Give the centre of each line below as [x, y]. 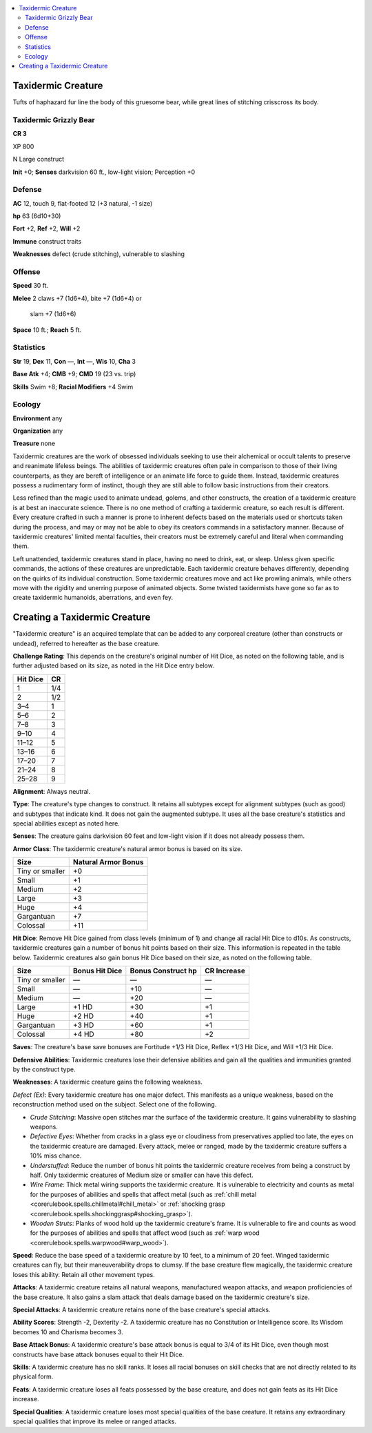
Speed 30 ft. [31, 286]
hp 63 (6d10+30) [37, 216]
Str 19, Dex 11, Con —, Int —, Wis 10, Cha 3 [74, 361]
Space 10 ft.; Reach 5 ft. [47, 330]
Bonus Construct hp [164, 971]
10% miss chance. [56, 1156]
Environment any [38, 418]
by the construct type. [44, 1069]
